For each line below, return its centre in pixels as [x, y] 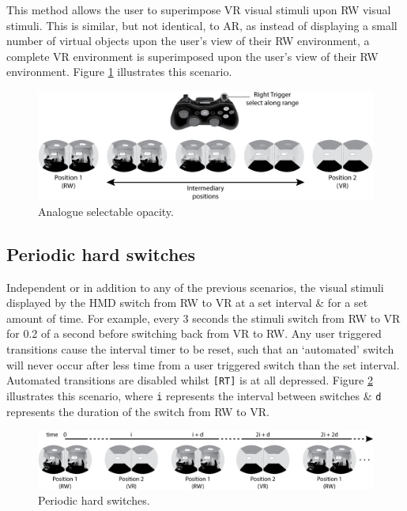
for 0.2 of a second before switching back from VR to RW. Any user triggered [194, 333]
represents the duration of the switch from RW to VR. [138, 411]
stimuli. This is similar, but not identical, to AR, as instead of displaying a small [202, 25]
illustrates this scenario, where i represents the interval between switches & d [194, 395]
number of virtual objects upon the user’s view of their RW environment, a [188, 41]
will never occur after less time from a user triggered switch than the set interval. [203, 364]
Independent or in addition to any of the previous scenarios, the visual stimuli [195, 287]
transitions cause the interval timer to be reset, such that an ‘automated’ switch [200, 349]
